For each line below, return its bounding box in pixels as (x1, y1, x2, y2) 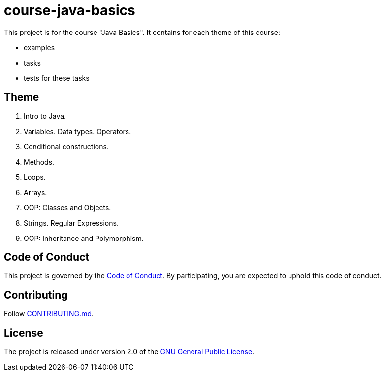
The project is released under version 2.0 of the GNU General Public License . (4, 347, 255, 356)
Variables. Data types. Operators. (24, 127, 131, 136)
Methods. (24, 157, 55, 166)
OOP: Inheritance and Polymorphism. (24, 234, 144, 242)
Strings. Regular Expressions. (24, 218, 119, 227)
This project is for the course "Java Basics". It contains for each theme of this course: (4, 28, 280, 36)
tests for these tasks (24, 73, 90, 82)
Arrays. (24, 188, 47, 197)
